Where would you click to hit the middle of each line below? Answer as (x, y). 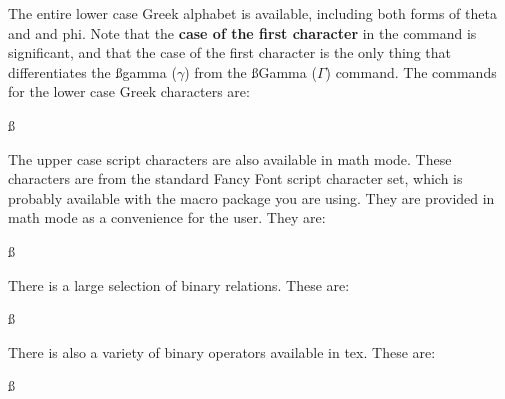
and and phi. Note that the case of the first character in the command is (242, 32)
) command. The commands (411, 71)
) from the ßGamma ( (250, 71)
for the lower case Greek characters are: (129, 91)
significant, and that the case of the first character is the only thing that (229, 52)
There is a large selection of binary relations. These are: (179, 284)
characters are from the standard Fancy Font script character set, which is (235, 178)
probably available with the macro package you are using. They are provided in (251, 197)
